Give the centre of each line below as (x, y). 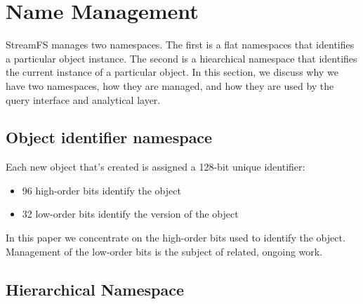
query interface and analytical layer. (83, 99)
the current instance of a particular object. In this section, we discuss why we (172, 72)
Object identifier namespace (109, 137)
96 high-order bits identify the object (101, 190)
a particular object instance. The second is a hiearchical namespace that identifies (181, 58)
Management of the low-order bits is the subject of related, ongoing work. (164, 251)
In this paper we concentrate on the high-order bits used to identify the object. (176, 238)
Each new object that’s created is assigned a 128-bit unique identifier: (156, 167)
